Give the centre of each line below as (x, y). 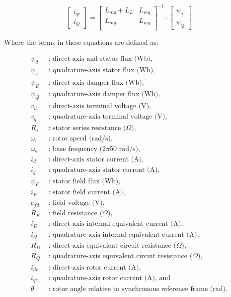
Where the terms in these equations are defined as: (81, 42)
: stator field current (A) (86, 193)
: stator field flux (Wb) (83, 181)
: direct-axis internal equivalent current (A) (115, 224)
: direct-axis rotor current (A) (94, 267)
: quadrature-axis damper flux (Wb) (103, 94)
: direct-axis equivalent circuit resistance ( (112, 245)
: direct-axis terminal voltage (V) (99, 106)
